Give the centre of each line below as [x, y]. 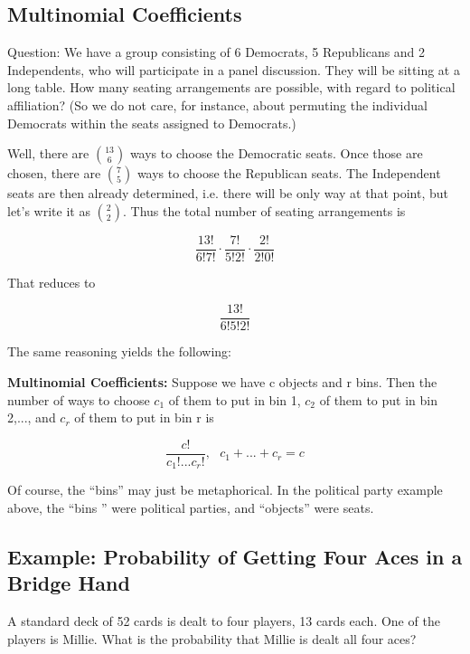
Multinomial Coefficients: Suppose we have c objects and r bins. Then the [222, 382]
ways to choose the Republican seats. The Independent [289, 173]
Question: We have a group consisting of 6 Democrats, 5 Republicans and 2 [216, 52]
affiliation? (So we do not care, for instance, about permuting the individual [217, 104]
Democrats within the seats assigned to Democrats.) [152, 123]
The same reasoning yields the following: [119, 351]
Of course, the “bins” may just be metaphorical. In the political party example [225, 490]
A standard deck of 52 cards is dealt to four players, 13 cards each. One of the [224, 621]
